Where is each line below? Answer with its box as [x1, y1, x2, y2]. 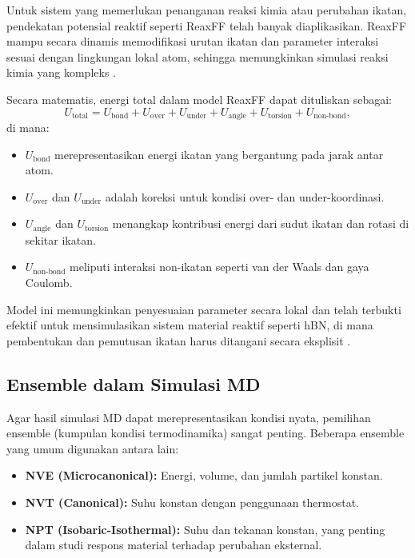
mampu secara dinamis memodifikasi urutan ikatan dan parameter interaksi [6, 33, 379, 50]
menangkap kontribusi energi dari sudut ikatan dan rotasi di [112, 215, 409, 232]
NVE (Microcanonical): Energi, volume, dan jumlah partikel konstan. [25, 467, 383, 484]
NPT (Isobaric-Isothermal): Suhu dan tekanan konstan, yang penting [25, 520, 385, 537]
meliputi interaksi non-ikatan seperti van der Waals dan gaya [70, 258, 369, 275]
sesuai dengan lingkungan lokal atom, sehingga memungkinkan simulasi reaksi [6, 48, 389, 65]
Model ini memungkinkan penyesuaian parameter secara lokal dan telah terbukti [6, 301, 401, 317]
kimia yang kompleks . [6, 64, 116, 81]
